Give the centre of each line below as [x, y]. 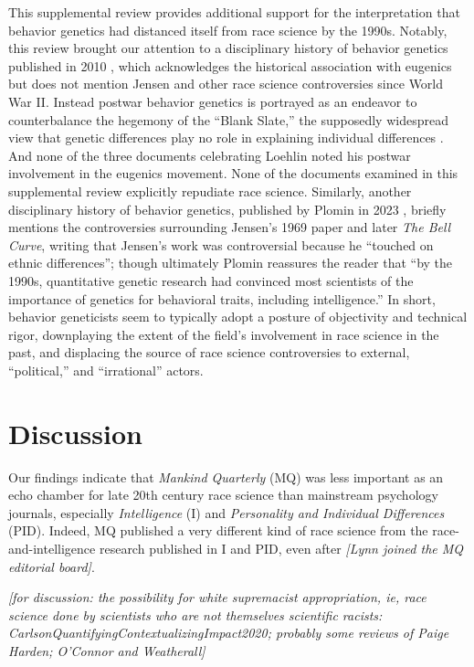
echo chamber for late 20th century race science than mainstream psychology [223, 495]
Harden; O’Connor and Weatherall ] [107, 650]
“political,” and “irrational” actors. [106, 370]
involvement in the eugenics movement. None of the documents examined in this [233, 173]
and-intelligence [52, 548]
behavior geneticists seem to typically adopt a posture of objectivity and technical [238, 317]
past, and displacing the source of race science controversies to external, [209, 352]
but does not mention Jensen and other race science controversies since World [226, 84]
